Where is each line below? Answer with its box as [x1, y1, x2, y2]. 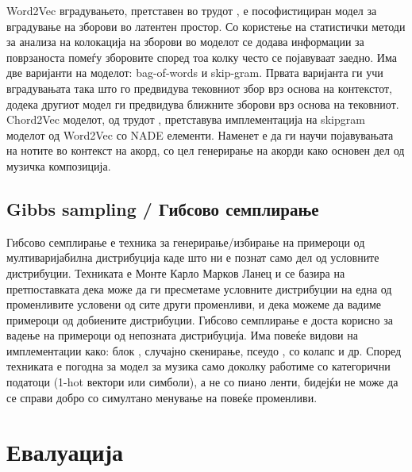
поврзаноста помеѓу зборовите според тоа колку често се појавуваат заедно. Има [6, 48, 397, 65]
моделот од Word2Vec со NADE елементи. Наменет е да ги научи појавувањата [6, 126, 394, 143]
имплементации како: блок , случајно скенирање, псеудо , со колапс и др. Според [6, 342, 402, 359]
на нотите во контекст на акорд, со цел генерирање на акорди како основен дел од [6, 142, 405, 159]
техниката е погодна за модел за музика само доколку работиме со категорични [6, 358, 391, 374]
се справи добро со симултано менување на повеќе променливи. [6, 389, 318, 405]
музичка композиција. [6, 157, 111, 174]
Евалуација [6, 436, 123, 468]
